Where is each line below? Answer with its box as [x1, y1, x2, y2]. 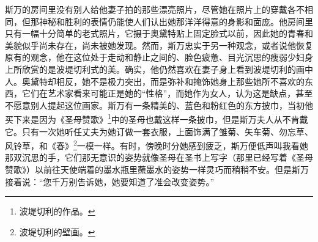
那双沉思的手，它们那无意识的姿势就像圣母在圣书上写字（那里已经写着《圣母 [5, 151, 313, 164]
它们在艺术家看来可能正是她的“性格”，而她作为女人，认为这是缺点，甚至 [21, 87, 313, 100]
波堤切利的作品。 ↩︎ [19, 205, 95, 218]
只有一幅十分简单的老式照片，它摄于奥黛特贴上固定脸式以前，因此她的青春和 [5, 27, 313, 40]
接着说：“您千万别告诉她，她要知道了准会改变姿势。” [5, 175, 215, 188]
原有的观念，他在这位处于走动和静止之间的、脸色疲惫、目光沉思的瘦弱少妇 [5, 51, 305, 64]
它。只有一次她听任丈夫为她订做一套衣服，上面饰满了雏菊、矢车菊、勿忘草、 [5, 125, 313, 137]
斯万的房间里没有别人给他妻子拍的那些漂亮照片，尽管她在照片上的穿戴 [5, 3, 287, 15]
